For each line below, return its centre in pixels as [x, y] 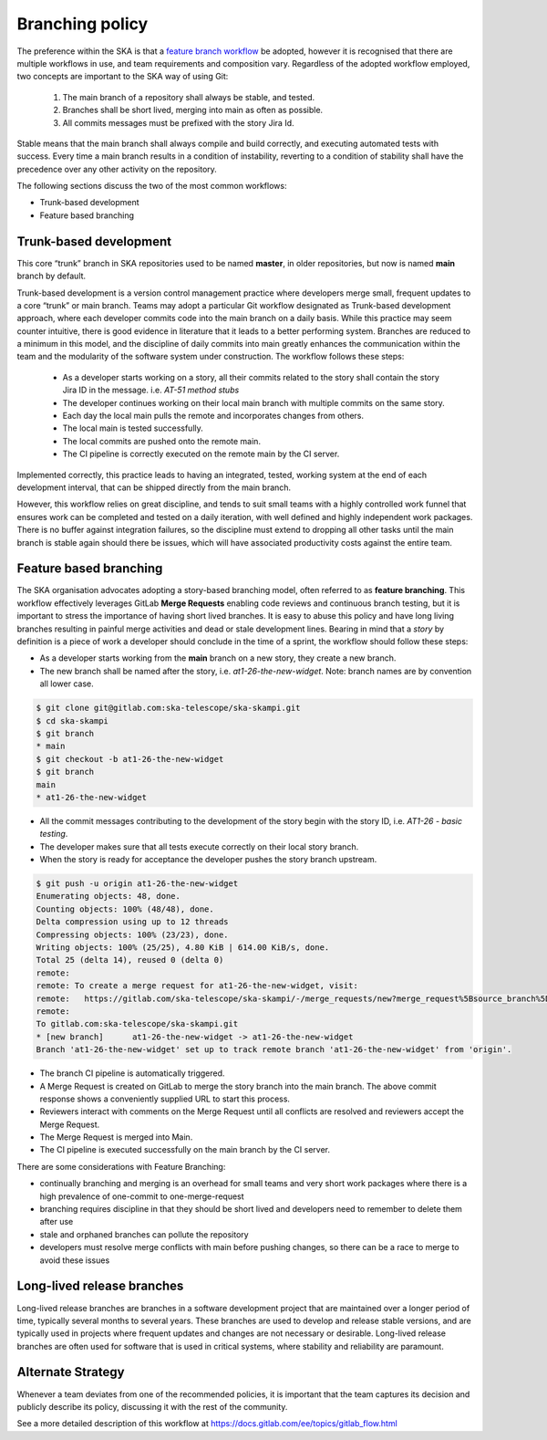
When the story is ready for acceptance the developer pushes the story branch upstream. [208, 860]
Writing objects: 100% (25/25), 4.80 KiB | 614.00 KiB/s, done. [183, 948]
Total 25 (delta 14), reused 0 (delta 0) [130, 960]
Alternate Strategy [71, 1372]
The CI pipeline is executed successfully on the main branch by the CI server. [185, 1150]
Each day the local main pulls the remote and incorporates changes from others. [213, 416]
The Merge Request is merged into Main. [116, 1137]
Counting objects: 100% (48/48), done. [125, 909]
